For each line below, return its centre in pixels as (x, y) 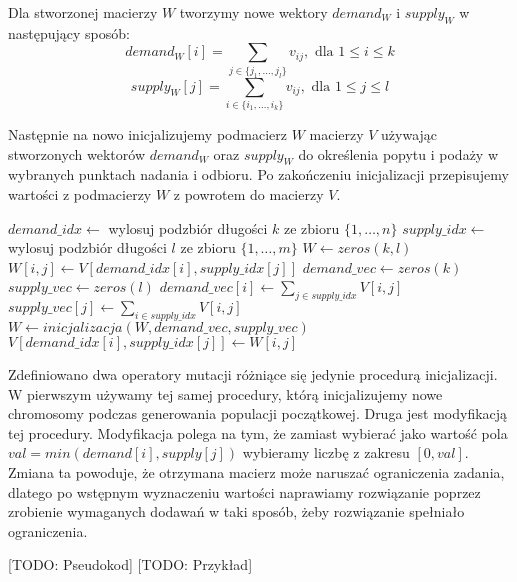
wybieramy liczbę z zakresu (326, 452)
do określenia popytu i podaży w (398, 153)
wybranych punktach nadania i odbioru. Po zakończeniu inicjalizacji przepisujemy (258, 174)
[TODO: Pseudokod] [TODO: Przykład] (130, 564)
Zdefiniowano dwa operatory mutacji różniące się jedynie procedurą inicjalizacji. (253, 373)
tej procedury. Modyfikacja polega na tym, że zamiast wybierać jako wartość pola (258, 432)
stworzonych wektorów (77, 153)
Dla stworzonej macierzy (83, 12)
